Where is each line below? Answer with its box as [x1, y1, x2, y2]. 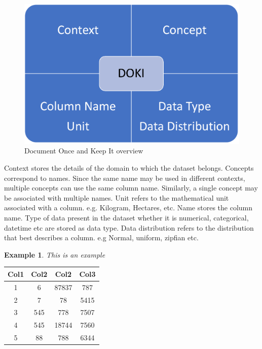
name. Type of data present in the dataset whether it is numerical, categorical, [4, 212, 249, 223]
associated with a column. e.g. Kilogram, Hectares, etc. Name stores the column [4, 202, 253, 213]
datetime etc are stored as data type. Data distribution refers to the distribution [4, 222, 254, 233]
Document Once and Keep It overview [24, 145, 143, 156]
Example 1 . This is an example [4, 249, 105, 260]
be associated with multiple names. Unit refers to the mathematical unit [4, 192, 229, 203]
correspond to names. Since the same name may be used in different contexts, [4, 172, 245, 183]
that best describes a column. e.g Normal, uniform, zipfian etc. [4, 232, 199, 243]
